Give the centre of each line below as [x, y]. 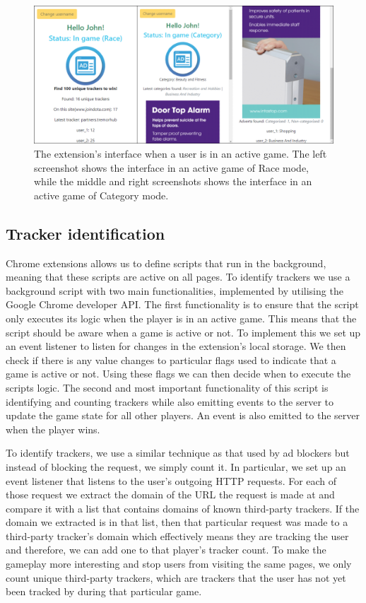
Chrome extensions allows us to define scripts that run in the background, [166, 263]
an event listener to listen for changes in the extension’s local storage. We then [176, 346]
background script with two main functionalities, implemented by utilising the [175, 290]
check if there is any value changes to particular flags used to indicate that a [171, 359]
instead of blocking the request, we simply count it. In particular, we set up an [176, 466]
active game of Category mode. [101, 195]
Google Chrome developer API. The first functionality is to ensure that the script [182, 304]
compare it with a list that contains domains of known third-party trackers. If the [183, 508]
